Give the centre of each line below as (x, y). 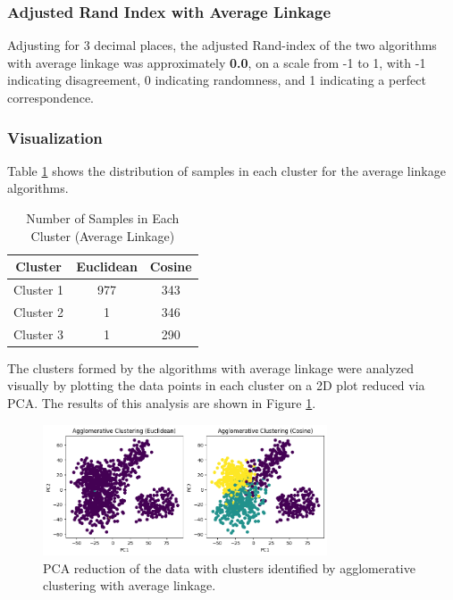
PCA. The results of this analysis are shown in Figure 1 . (162, 403)
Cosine (171, 267)
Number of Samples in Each (103, 218)
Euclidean (107, 267)
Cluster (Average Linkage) (103, 235)
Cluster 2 (39, 311)
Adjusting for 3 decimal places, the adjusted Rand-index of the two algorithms (222, 45)
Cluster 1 (39, 290)
